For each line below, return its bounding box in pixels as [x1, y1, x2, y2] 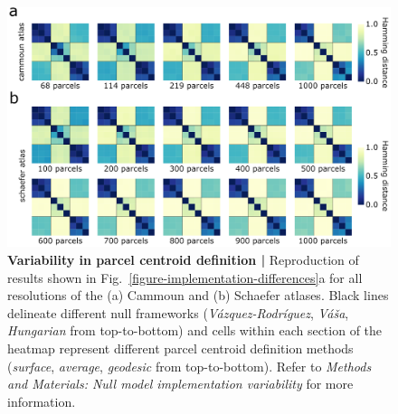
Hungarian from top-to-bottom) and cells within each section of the [7, 321, 383, 340]
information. [7, 391, 76, 410]
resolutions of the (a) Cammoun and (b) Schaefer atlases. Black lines [7, 286, 389, 305]
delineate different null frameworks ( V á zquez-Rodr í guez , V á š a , [7, 303, 349, 322]
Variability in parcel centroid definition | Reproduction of [7, 250, 359, 268]
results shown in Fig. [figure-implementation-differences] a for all [7, 268, 363, 287]
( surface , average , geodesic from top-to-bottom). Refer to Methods [7, 356, 372, 375]
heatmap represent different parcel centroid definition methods [7, 338, 354, 357]
